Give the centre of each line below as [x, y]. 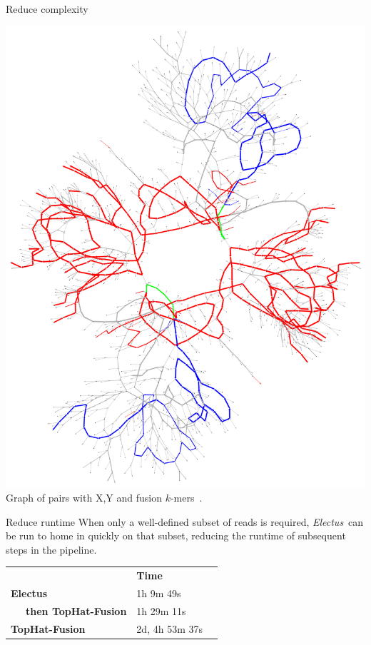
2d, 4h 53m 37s [169, 628]
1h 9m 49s [159, 593]
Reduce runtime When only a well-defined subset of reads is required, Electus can [185, 521]
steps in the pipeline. [51, 549]
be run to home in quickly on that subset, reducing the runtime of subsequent [176, 535]
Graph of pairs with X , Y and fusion [84, 497]
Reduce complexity [47, 9]
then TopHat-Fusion [76, 610]
